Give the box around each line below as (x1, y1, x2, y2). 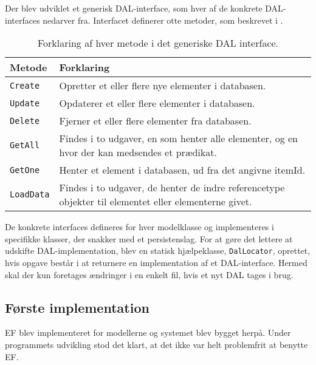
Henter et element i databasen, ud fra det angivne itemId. (59, 163, 306, 177)
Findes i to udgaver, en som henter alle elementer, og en (59, 131, 298, 146)
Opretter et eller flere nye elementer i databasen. (59, 78, 266, 93)
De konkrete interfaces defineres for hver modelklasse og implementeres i (5, 220, 274, 233)
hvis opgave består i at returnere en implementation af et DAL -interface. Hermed (5, 256, 307, 269)
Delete (10, 115, 40, 126)
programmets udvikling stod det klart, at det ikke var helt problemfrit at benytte (5, 338, 308, 351)
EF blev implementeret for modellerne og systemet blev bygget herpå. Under (5, 326, 291, 339)
